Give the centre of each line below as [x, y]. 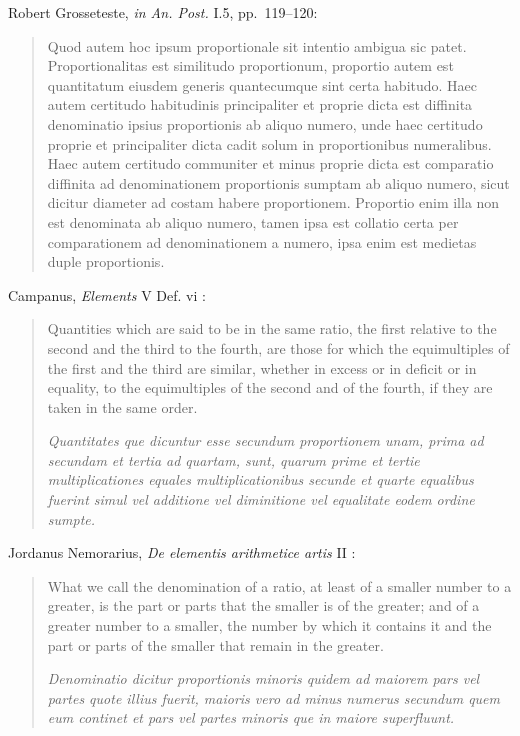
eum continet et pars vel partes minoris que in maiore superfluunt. [251, 717]
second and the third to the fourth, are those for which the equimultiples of [278, 347]
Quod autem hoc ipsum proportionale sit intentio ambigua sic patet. [257, 45]
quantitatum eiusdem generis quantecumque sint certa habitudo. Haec [262, 84]
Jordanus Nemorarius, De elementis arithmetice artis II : [182, 552]
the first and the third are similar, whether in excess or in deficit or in [262, 367]
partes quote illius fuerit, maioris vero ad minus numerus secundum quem [273, 697]
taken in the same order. [122, 406]
